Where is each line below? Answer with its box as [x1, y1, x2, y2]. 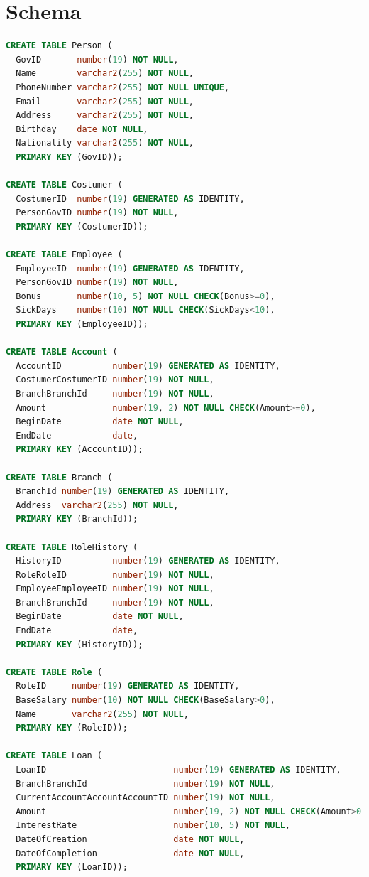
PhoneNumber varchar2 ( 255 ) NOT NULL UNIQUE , [16, 82, 230, 92]
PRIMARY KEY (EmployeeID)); [16, 319, 148, 329]
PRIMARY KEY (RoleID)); [16, 723, 128, 733]
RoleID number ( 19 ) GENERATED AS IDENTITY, [16, 681, 240, 692]
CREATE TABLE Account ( [6, 347, 118, 357]
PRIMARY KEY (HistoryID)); [16, 639, 143, 650]
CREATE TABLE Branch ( [6, 472, 113, 483]
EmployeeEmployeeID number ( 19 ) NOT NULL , [16, 583, 214, 594]
